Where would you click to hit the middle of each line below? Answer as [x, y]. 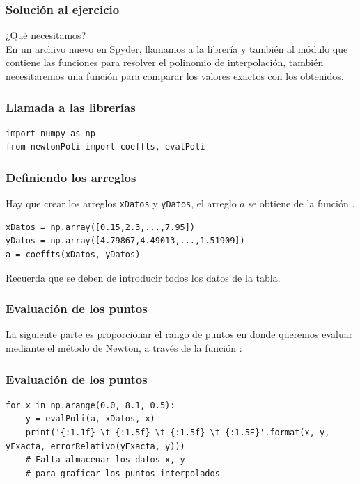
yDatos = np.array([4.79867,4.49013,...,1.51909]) [125, 241]
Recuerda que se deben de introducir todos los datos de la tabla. [143, 277]
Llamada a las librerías [71, 107]
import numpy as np [50, 133]
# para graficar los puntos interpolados [123, 473]
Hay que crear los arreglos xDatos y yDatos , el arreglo [121, 203]
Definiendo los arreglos [71, 177]
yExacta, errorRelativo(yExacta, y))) [95, 446]
